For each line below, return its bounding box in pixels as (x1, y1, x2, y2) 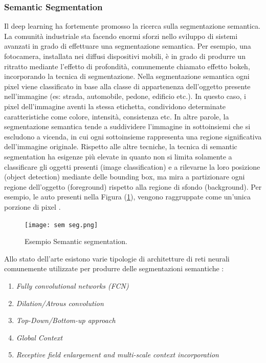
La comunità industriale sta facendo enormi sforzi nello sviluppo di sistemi (4, 30, 238, 41)
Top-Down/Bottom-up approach (16, 315, 116, 326)
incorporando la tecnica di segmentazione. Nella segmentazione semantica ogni (4, 71, 250, 82)
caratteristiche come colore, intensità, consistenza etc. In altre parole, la (4, 111, 229, 122)
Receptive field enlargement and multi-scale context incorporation (16, 349, 219, 360)
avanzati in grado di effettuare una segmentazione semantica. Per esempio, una (4, 41, 251, 51)
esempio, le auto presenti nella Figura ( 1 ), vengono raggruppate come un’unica (4, 191, 251, 202)
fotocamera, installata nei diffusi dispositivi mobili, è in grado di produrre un (4, 51, 246, 61)
